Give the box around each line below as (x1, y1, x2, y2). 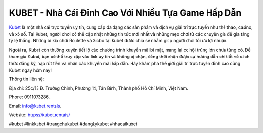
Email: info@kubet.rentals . (9, 103, 62, 109)
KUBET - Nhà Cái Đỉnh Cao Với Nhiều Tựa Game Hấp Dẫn (9, 7, 242, 18)
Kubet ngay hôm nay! (9, 67, 52, 73)
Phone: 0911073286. (9, 94, 50, 100)
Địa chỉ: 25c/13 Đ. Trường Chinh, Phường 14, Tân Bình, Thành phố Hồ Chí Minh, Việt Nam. (9, 85, 188, 91)
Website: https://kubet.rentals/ (9, 112, 70, 118)
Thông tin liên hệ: (9, 76, 44, 82)
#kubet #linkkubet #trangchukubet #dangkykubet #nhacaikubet (9, 121, 138, 127)
